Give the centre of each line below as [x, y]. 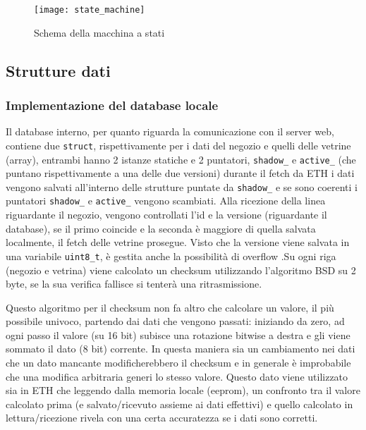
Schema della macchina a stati [99, 32]
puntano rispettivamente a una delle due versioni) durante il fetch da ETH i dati [180, 173]
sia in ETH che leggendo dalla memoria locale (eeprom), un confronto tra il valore [183, 390]
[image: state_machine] [90, 10]
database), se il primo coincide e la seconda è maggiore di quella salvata [161, 228]
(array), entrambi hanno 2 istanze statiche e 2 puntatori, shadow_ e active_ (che [181, 159]
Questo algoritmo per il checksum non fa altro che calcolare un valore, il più [170, 307]
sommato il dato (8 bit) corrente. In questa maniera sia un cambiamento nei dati [181, 349]
